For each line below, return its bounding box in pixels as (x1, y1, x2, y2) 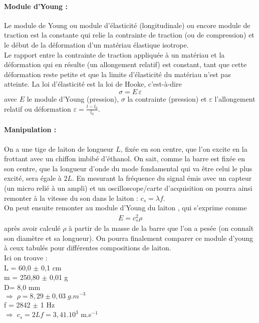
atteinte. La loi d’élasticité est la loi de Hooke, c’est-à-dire (4, 79, 182, 89)
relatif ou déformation (4, 103, 71, 114)
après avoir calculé (4, 223, 61, 233)
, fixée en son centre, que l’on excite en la (120, 143, 247, 154)
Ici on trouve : (4, 252, 48, 263)
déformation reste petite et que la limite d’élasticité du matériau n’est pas (4, 69, 231, 79)
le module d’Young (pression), (27, 93, 119, 104)
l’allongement (214, 93, 255, 104)
